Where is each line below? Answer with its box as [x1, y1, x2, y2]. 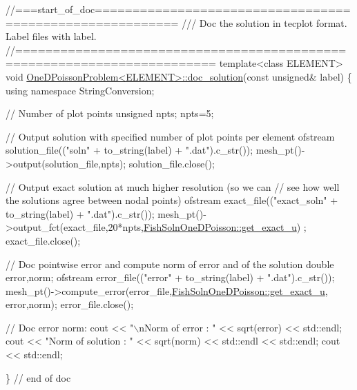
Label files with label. [6, 29, 97, 43]
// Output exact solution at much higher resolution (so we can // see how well [6, 179, 340, 194]
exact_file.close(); [6, 233, 81, 247]
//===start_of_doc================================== [6, 2, 351, 16]
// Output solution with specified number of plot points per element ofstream [6, 129, 335, 143]
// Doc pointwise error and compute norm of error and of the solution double [6, 256, 334, 271]
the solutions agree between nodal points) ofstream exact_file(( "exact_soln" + [6, 193, 338, 207]
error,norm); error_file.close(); [6, 297, 134, 311]
